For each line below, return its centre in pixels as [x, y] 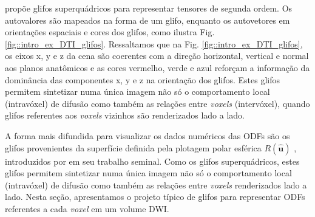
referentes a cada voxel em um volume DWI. [87, 208]
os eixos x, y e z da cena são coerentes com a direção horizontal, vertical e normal [157, 56]
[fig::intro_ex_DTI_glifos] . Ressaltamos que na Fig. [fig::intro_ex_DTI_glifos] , [154, 43]
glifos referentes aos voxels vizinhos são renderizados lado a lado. [125, 115]
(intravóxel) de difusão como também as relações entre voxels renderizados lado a [156, 184]
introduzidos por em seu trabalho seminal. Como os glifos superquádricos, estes [152, 161]
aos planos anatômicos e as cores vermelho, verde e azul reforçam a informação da [157, 67]
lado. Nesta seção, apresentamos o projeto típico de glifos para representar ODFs [155, 197]
